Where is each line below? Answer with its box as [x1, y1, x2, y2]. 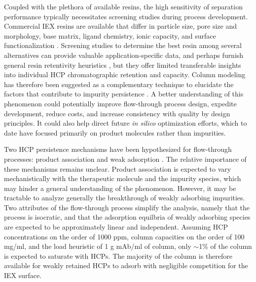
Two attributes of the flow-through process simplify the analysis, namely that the [4, 202, 250, 212]
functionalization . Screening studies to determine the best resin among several [4, 40, 242, 50]
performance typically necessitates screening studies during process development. [4, 11, 248, 21]
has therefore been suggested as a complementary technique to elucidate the [4, 79, 234, 89]
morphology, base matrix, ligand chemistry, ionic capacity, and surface [4, 30, 216, 41]
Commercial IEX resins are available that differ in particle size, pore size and [4, 21, 237, 31]
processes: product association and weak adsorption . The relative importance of [4, 153, 247, 164]
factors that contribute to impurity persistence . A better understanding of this [4, 89, 244, 99]
